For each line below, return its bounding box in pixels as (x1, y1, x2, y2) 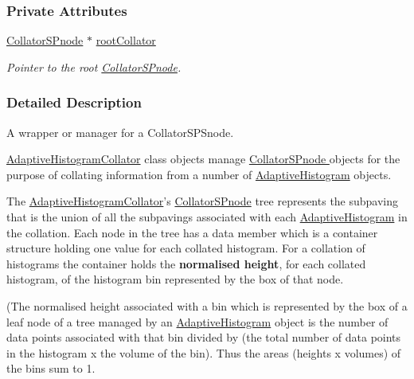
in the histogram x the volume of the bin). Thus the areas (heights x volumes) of (6, 344, 401, 361)
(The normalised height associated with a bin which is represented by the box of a (6, 297, 408, 314)
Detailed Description (6, 92, 142, 112)
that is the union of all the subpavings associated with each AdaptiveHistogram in (6, 209, 408, 225)
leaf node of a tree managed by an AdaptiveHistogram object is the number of (6, 313, 389, 330)
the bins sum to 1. (6, 360, 96, 377)
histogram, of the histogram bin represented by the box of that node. (6, 271, 344, 287)
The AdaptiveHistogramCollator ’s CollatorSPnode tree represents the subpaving (6, 193, 399, 209)
